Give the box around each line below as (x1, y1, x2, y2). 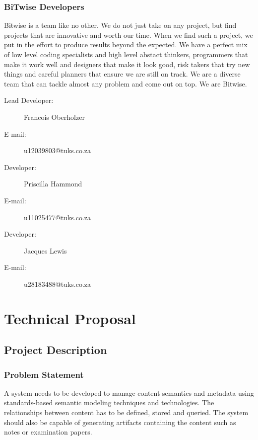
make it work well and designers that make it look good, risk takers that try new (4, 59, 250, 69)
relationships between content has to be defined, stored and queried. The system (4, 407, 249, 418)
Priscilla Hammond (24, 178, 82, 189)
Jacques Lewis (24, 245, 67, 256)
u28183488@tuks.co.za (24, 278, 91, 289)
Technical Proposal (4, 308, 136, 328)
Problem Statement (4, 368, 84, 380)
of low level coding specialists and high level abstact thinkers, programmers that (4, 49, 248, 59)
